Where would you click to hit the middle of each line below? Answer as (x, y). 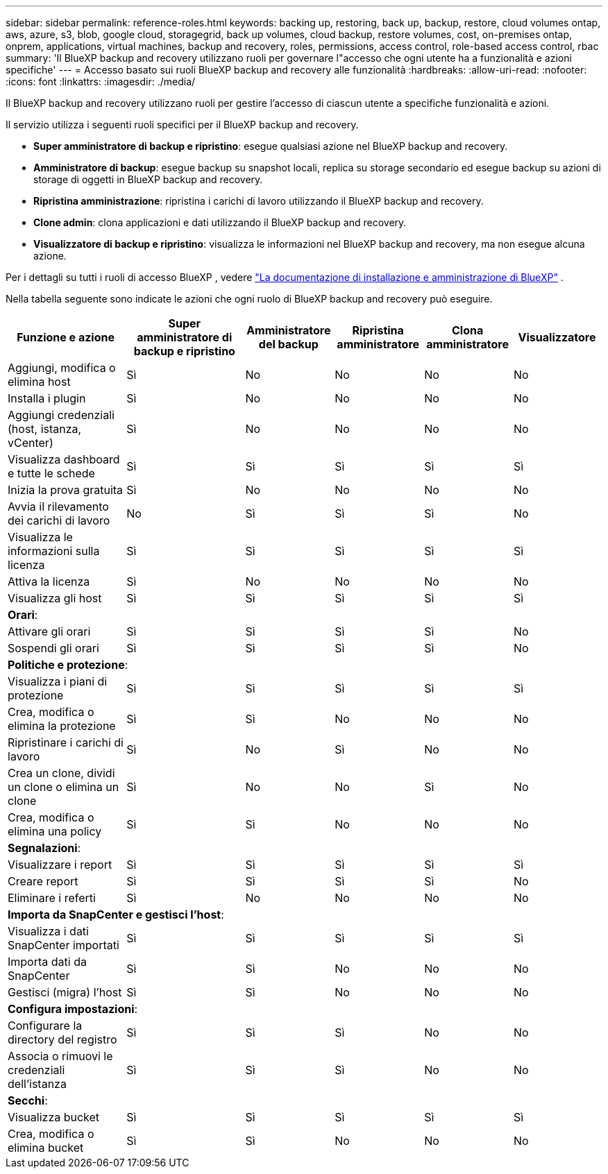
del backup (288, 344)
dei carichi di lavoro (59, 520)
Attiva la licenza (49, 581)
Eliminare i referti (52, 898)
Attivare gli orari (49, 631)
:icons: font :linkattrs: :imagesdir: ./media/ (101, 82)
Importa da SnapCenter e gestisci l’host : (116, 914)
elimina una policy (55, 831)
